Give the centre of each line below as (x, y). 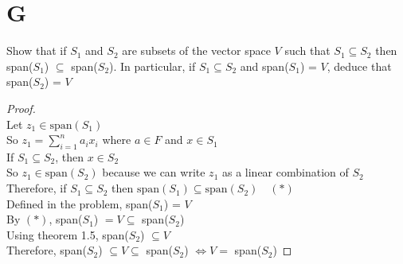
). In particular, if (153, 66)
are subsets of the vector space (196, 50)
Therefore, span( (47, 250)
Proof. (21, 108)
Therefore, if (37, 188)
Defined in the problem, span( (80, 203)
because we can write (154, 172)
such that (307, 50)
